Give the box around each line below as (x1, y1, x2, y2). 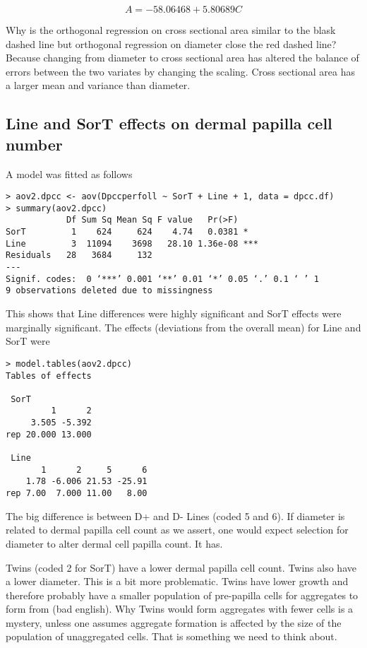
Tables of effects (6, 370, 92, 381)
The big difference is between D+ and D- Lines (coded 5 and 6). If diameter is (6, 508, 345, 523)
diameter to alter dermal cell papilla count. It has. (6, 536, 223, 550)
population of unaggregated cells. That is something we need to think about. (6, 629, 337, 644)
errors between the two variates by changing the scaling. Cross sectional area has (6, 64, 355, 78)
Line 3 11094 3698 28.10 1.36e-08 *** (6, 238, 258, 249)
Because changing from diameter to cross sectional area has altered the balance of (6, 50, 359, 65)
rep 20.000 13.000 (6, 429, 92, 440)
